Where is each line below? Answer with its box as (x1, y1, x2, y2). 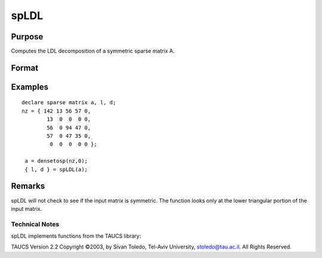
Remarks (11, 181, 45, 191)
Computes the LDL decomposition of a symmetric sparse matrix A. (11, 48, 175, 55)
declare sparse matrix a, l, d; (21, 99, 116, 106)
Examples (11, 82, 49, 92)
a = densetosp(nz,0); (24, 158, 88, 164)
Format (11, 63, 39, 73)
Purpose (11, 32, 44, 42)
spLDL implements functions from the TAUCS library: (11, 232, 141, 240)
